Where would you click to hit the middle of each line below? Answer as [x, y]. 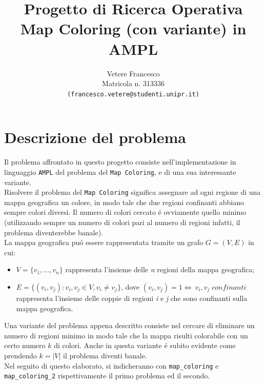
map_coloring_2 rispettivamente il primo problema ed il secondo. [107, 376]
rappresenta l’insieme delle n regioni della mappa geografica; [160, 269]
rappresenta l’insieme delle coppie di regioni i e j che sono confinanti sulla [132, 298]
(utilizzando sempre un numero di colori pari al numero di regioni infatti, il [122, 222]
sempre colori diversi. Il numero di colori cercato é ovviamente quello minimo [125, 212]
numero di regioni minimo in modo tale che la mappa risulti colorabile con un [126, 335]
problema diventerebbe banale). [54, 232]
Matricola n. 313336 [133, 83]
